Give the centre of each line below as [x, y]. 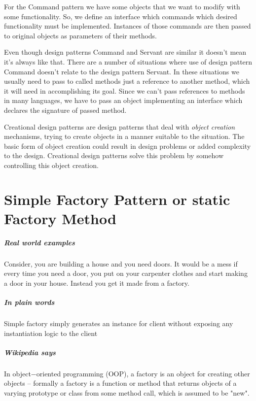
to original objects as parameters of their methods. [81, 35]
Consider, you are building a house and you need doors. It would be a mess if [121, 263]
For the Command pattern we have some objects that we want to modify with [122, 6]
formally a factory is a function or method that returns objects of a [135, 383]
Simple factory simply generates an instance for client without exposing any [119, 323]
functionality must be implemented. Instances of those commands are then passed [128, 26]
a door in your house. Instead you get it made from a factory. [97, 283]
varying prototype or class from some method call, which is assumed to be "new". [127, 392]
